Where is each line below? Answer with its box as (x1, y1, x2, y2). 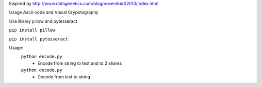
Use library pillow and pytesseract (9, 18, 78, 24)
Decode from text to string (37, 74, 91, 79)
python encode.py (21, 54, 63, 60)
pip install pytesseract (9, 36, 68, 42)
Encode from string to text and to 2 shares (37, 60, 122, 66)
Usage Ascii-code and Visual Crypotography (9, 10, 98, 15)
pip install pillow (9, 27, 55, 33)
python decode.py (21, 67, 63, 73)
